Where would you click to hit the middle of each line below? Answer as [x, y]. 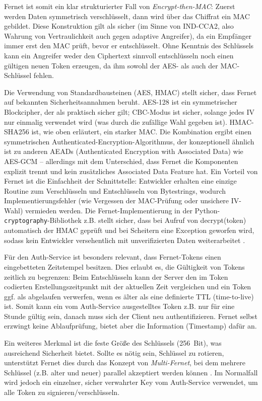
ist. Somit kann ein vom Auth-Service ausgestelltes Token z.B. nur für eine [119, 306]
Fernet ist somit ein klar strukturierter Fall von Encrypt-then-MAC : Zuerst [120, 6]
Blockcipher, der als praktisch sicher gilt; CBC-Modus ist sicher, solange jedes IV [129, 111]
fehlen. [44, 75]
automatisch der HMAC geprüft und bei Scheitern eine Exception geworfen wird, [129, 230]
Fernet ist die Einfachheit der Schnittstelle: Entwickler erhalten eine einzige [120, 181]
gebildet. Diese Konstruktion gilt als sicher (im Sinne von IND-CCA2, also [119, 26]
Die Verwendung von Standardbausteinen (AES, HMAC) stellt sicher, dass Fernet [130, 92]
